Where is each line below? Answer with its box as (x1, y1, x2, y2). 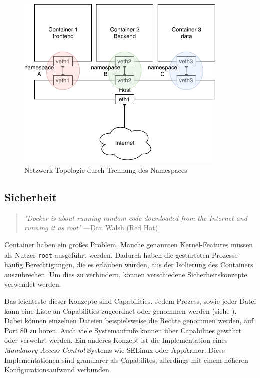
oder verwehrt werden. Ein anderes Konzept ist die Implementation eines (4, 335, 228, 345)
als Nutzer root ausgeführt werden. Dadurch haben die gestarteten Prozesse (4, 249, 238, 260)
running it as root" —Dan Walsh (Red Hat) (24, 222, 158, 233)
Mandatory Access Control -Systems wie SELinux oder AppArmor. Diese (4, 344, 225, 355)
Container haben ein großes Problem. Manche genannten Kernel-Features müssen (4, 239, 253, 249)
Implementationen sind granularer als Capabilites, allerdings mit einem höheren (4, 354, 248, 365)
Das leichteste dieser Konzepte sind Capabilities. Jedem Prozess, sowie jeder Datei (4, 296, 256, 306)
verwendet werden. (4, 279, 61, 289)
